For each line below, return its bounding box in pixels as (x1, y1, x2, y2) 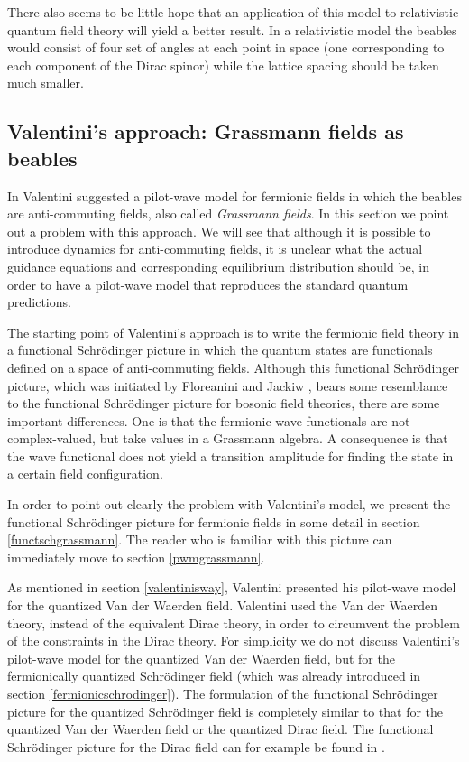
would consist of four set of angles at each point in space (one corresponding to (7, 38, 445, 57)
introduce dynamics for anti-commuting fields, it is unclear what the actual (7, 239, 423, 258)
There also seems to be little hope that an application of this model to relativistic (7, 3, 459, 21)
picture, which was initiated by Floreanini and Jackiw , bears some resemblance (7, 376, 448, 395)
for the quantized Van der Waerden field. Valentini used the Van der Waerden (7, 596, 438, 615)
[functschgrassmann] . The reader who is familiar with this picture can (7, 530, 392, 549)
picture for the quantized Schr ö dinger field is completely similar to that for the (7, 702, 444, 720)
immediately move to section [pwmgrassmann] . (7, 547, 265, 566)
